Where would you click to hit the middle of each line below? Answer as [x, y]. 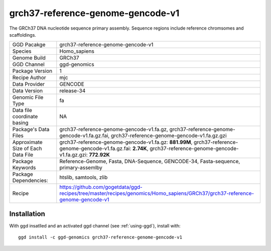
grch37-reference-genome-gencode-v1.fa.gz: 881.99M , [126, 142]
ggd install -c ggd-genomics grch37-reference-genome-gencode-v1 [100, 237]
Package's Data [31, 130]
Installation [27, 214]
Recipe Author [29, 78]
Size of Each [27, 149]
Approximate [27, 142]
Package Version [32, 71]
